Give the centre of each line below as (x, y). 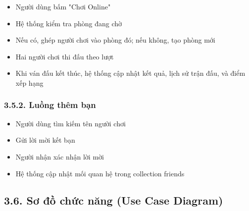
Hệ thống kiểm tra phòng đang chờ (69, 23)
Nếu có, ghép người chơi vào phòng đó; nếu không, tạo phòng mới (115, 40)
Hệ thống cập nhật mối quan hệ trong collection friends (100, 173)
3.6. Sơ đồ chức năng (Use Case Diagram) (114, 200)
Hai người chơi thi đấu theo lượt (65, 56)
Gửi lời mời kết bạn (45, 140)
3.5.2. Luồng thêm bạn (50, 105)
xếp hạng (29, 82)
